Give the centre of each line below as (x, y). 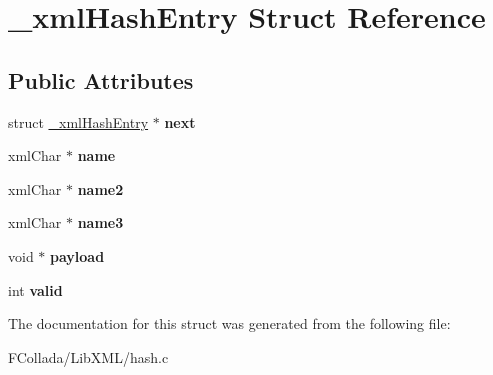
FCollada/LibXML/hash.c (88, 356)
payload (77, 255)
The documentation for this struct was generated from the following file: (229, 323)
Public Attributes (101, 79)
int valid (35, 289)
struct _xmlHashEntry (78, 121)
